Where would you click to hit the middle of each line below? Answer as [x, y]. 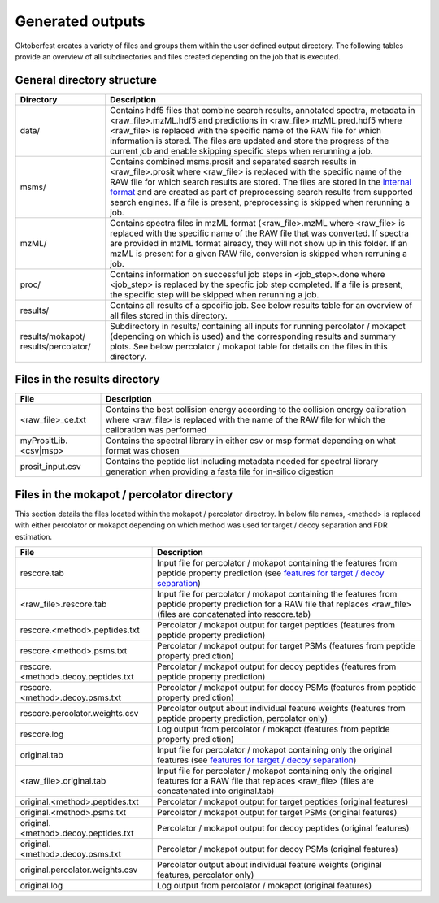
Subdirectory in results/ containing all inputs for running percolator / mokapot [258, 326]
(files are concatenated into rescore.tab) [234, 614]
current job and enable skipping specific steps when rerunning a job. [241, 150]
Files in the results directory [87, 379]
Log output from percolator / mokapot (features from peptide [274, 729]
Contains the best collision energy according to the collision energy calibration [256, 410]
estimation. [34, 536]
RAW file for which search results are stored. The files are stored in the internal [261, 181]
